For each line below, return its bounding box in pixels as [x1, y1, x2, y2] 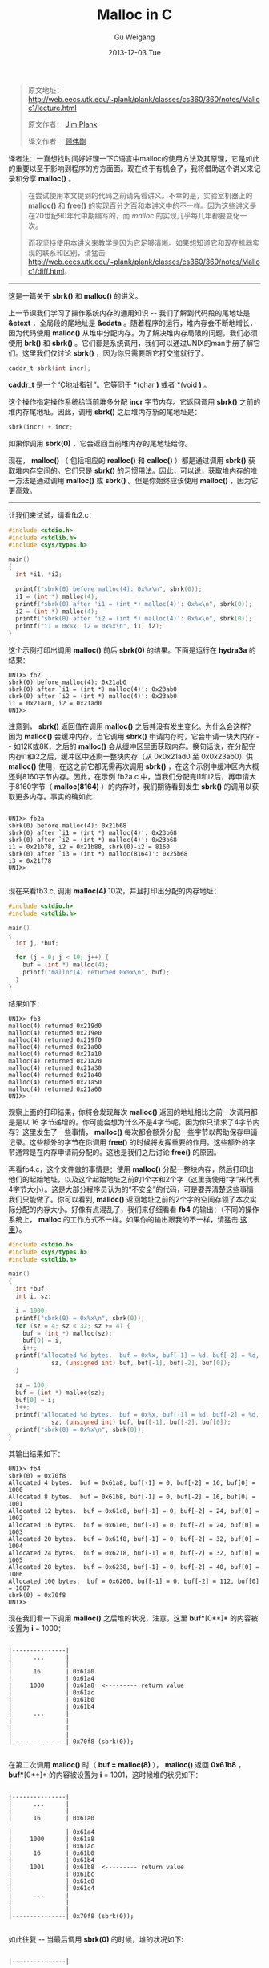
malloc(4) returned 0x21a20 [8, 1057, 102, 1065]
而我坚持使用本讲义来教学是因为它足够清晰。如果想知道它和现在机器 [27, 238, 253, 247]
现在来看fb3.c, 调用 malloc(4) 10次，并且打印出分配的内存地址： [8, 886, 221, 896]
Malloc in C [96, 6, 173, 24]
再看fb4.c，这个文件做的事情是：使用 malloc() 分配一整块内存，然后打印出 [8, 1164, 255, 1173]
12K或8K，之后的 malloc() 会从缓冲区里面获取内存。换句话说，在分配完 [20, 742, 256, 751]
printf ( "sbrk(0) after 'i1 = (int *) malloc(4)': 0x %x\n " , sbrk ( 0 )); [15, 600, 252, 608]
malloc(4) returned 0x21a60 [8, 1085, 102, 1093]
